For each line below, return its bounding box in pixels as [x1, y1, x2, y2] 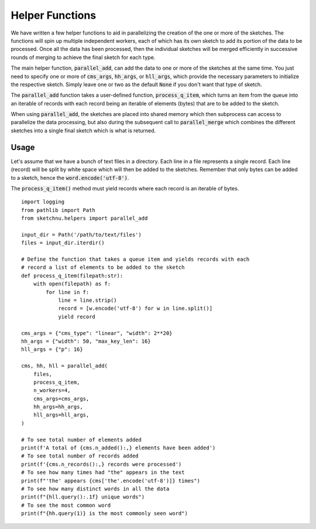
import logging [21, 199, 65, 205]
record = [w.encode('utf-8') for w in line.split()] [58, 305, 213, 312]
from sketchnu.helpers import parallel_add [21, 215, 148, 222]
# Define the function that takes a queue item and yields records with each [21, 256, 250, 263]
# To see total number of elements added [21, 436, 142, 443]
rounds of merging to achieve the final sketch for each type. [11, 53, 156, 61]
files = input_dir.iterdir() [21, 240, 105, 246]
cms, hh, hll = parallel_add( [21, 363, 108, 369]
